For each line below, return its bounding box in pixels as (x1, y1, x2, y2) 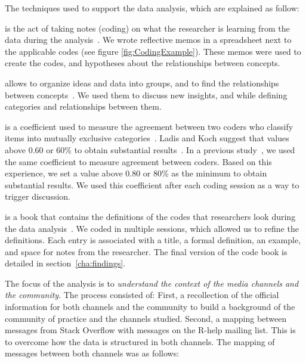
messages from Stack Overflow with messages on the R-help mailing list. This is (5, 324, 296, 336)
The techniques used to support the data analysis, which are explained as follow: (5, 2, 299, 14)
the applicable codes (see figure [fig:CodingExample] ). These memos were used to (5, 45, 301, 57)
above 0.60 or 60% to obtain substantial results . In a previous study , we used (5, 143, 295, 156)
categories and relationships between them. (5, 100, 162, 113)
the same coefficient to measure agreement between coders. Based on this (5, 155, 272, 167)
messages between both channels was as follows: (5, 347, 180, 359)
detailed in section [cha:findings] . (5, 257, 126, 269)
